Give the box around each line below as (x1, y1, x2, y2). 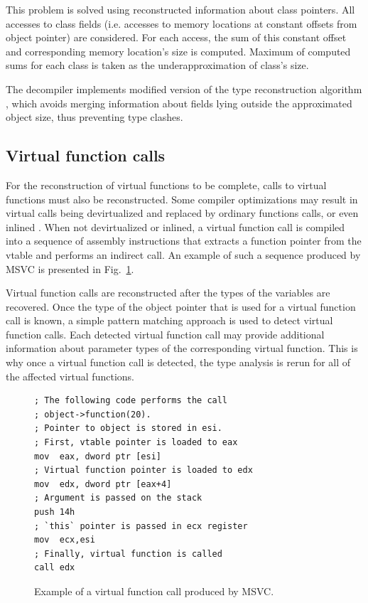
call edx (34, 562, 75, 573)
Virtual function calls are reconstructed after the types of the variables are (6, 285, 330, 300)
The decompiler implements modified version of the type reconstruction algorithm (6, 81, 362, 96)
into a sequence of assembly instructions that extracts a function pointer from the (6, 233, 362, 248)
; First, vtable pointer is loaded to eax (34, 437, 238, 448)
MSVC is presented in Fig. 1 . (6, 261, 134, 276)
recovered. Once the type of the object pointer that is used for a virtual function (6, 299, 356, 314)
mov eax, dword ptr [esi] (34, 451, 161, 461)
